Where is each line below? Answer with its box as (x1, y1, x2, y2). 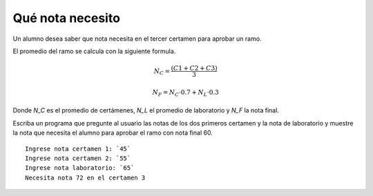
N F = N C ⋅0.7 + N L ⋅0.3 (152, 88, 219, 98)
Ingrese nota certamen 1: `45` (25, 145, 131, 153)
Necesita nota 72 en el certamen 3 (25, 173, 146, 182)
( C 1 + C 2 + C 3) (171, 64, 218, 72)
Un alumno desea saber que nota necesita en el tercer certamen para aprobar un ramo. (12, 35, 262, 43)
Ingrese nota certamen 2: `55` (25, 155, 131, 162)
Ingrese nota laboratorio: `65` (25, 164, 135, 172)
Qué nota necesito (12, 10, 121, 26)
